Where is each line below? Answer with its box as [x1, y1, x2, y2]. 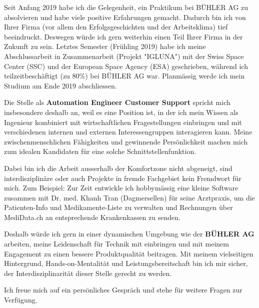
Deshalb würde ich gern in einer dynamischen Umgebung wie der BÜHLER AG [4, 228, 254, 239]
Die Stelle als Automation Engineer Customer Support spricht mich [4, 97, 230, 107]
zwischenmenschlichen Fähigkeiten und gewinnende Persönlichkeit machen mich [4, 136, 248, 146]
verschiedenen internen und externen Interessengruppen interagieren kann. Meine [4, 126, 252, 137]
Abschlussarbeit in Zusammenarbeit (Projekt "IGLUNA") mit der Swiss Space [4, 50, 244, 61]
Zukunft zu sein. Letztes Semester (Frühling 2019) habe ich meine [4, 41, 206, 51]
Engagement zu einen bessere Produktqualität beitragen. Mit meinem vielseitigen [4, 248, 253, 258]
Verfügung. [4, 294, 37, 305]
